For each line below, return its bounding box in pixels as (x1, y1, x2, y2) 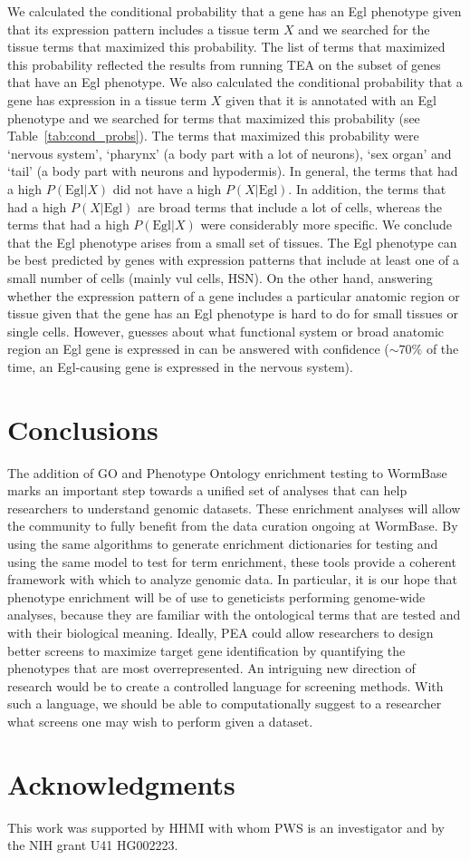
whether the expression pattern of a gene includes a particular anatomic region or (7, 286, 460, 305)
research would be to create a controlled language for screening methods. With (7, 676, 444, 695)
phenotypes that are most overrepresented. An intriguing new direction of (7, 659, 416, 678)
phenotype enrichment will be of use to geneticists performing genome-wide (7, 587, 426, 606)
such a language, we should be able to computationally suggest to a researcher (7, 694, 442, 713)
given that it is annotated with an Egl (225, 90, 436, 109)
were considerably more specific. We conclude (200, 215, 452, 234)
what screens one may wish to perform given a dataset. (7, 711, 313, 730)
